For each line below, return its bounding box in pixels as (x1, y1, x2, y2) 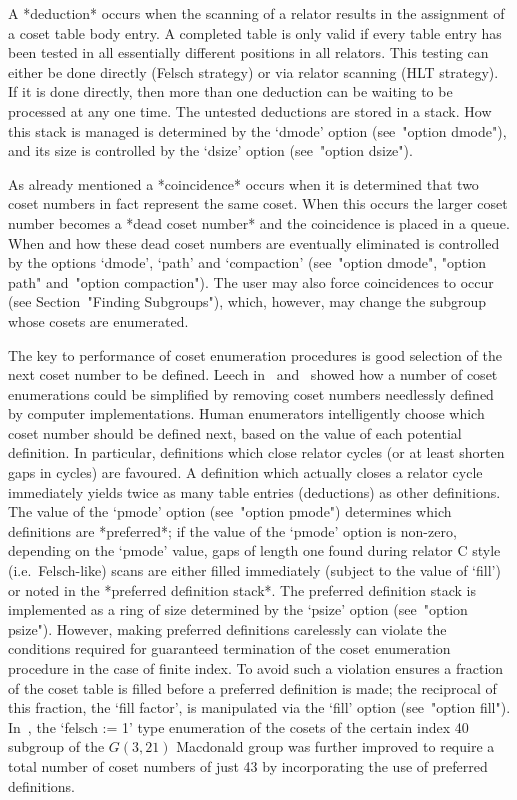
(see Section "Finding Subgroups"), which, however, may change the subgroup (8, 291, 487, 312)
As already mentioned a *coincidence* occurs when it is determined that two (8, 173, 479, 194)
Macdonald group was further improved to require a (176, 736, 495, 757)
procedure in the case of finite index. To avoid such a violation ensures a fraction (8, 658, 504, 678)
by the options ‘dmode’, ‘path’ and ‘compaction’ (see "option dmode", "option (8, 252, 486, 273)
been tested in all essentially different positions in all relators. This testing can (8, 42, 489, 63)
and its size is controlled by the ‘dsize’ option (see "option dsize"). (8, 140, 413, 161)
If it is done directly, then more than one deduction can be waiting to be (8, 81, 453, 102)
